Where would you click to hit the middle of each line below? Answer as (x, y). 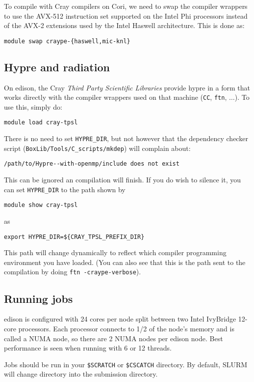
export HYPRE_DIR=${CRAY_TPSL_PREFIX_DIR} (74, 237)
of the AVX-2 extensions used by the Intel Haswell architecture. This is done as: (124, 25)
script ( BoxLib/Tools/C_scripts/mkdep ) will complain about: (97, 148)
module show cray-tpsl (41, 205)
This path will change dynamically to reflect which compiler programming (115, 252)
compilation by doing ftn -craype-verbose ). (73, 272)
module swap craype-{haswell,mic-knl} (67, 41)
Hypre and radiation (57, 67)
